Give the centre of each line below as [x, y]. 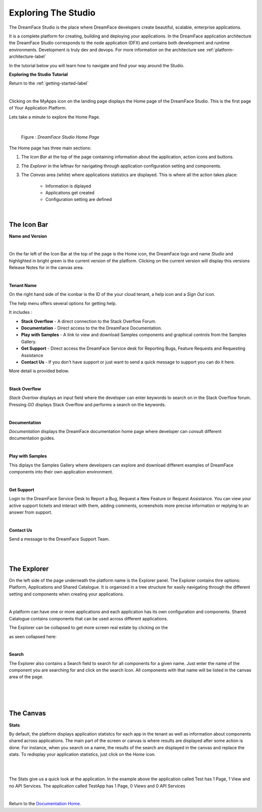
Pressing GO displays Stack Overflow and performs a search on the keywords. [87, 404]
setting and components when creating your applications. [67, 594]
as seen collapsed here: [33, 636]
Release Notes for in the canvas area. [46, 268]
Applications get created [70, 193]
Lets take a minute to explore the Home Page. [55, 117]
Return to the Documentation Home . [45, 804]
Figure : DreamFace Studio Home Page [60, 137]
